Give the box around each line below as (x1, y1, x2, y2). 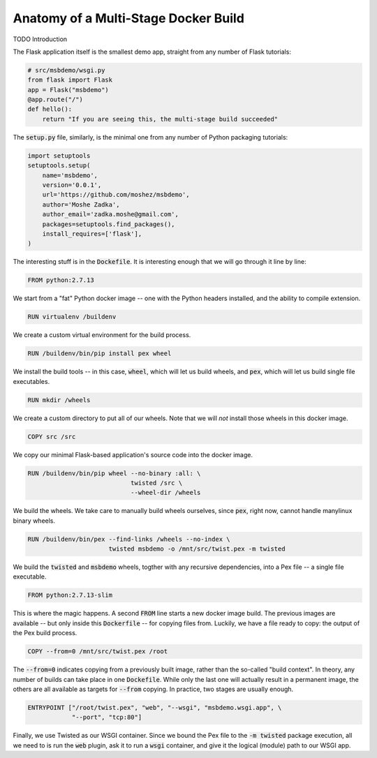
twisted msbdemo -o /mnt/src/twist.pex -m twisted (108, 545, 286, 553)
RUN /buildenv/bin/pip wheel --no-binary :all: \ (27, 469, 201, 477)
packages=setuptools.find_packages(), (42, 220, 175, 228)
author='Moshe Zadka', (42, 200, 120, 209)
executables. (13, 377, 50, 385)
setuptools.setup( (27, 161, 91, 170)
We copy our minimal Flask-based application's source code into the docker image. (13, 450, 253, 459)
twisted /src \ (130, 479, 183, 486)
